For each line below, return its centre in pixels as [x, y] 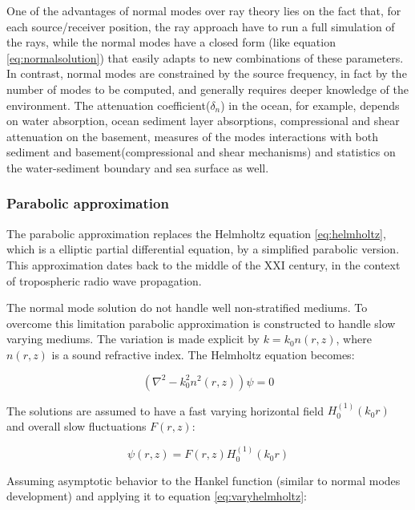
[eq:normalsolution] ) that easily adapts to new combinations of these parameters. [205, 57]
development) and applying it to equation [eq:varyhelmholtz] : [157, 496]
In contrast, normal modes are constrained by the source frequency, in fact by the [207, 73]
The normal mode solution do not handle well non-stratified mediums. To [187, 308]
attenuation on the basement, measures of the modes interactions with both [193, 136]
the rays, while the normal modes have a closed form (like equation [171, 42]
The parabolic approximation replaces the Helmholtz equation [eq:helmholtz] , [196, 233]
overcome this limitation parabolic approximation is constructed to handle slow [201, 323]
